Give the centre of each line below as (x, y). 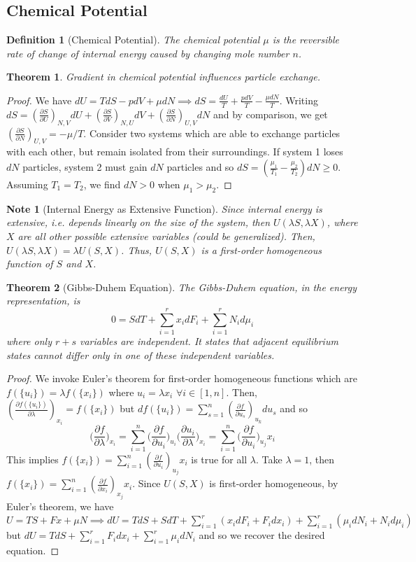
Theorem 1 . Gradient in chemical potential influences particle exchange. (164, 77)
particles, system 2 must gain (85, 167)
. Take (269, 459)
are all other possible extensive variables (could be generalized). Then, (166, 236)
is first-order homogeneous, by (274, 483)
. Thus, (137, 250)
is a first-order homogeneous (261, 250)
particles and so (200, 167)
